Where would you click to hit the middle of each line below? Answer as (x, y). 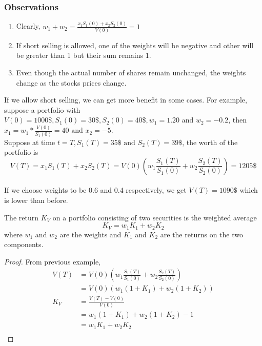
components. (24, 244)
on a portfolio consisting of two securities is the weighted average (155, 217)
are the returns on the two (201, 234)
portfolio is (21, 152)
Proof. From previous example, (53, 261)
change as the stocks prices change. (71, 82)
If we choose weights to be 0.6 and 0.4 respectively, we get (95, 190)
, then (237, 120)
